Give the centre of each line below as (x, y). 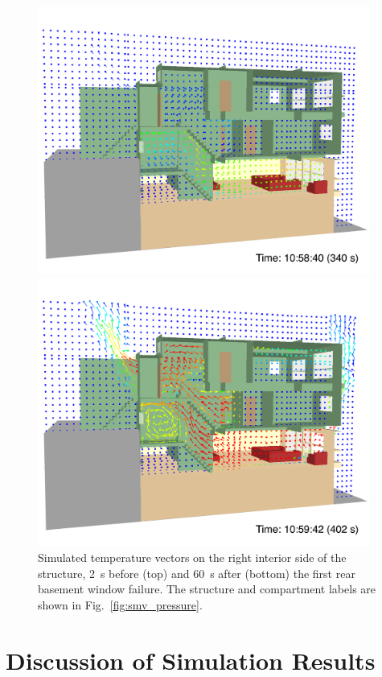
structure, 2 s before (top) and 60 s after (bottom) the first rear (197, 573)
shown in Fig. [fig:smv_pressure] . (120, 604)
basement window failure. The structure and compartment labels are (207, 589)
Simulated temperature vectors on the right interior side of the (192, 557)
